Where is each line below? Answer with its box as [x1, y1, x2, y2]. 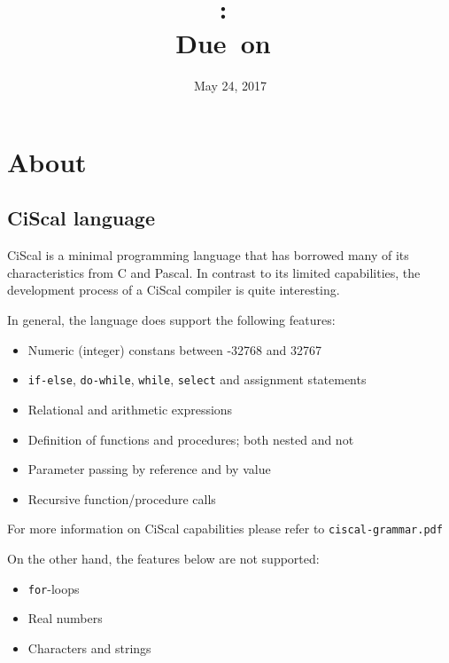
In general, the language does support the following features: [7, 311, 336, 329]
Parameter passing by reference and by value [27, 460, 271, 478]
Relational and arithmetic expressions [27, 399, 233, 418]
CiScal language [7, 204, 156, 232]
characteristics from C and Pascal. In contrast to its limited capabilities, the [7, 263, 421, 281]
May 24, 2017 [193, 76, 267, 95]
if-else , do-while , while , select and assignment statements [27, 370, 367, 389]
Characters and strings [27, 638, 151, 657]
